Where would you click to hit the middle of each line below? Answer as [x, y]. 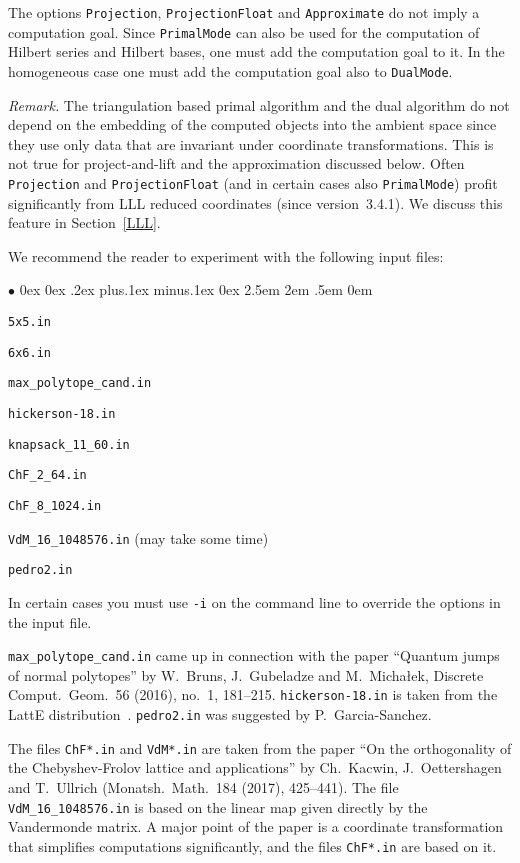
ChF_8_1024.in [55, 505]
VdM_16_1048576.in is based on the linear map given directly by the [218, 806]
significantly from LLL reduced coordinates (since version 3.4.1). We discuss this [255, 202]
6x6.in [29, 352]
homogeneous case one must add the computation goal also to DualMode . [230, 70]
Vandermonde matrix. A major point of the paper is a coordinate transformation [256, 826]
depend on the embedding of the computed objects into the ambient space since [252, 124]
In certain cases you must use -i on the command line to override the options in [254, 601]
